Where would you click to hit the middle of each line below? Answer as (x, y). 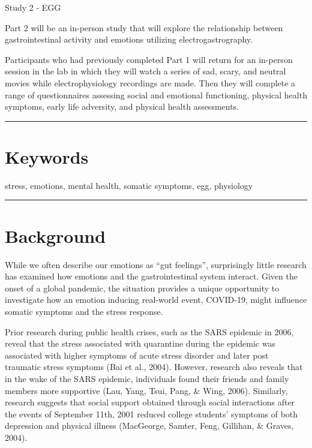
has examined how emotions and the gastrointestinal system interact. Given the (151, 276)
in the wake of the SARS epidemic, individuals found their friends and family (147, 378)
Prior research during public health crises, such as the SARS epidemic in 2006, (149, 331)
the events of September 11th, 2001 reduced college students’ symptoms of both (151, 414)
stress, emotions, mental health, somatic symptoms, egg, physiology (129, 185)
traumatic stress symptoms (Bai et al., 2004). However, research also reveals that (154, 367)
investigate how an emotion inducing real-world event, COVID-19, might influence (156, 300)
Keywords (47, 156)
